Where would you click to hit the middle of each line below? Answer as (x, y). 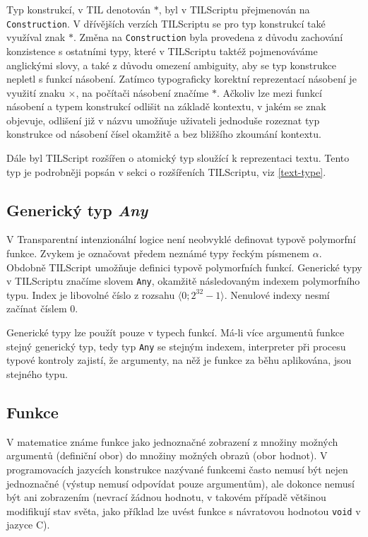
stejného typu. (37, 373)
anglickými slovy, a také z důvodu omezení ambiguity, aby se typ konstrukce (171, 65)
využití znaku (36, 92)
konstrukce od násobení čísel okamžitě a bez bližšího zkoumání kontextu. (164, 134)
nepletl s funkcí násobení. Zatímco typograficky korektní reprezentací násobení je (182, 79)
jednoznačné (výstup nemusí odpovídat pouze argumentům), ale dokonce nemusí (181, 483)
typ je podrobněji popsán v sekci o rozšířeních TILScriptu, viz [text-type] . (166, 171)
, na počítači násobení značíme (142, 92)
